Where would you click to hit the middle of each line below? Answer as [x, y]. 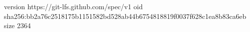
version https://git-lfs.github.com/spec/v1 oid [73, 6]
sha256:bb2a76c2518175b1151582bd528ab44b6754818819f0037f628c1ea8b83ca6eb [125, 16]
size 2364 [18, 25]
